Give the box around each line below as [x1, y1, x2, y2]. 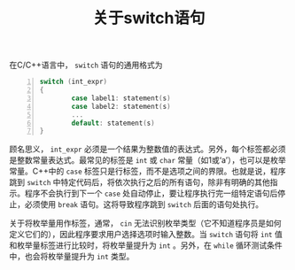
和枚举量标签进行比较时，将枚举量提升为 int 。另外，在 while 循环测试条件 [9, 240, 283, 251]
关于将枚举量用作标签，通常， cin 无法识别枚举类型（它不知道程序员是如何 [9, 218, 282, 228]
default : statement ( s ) [71, 119, 155, 127]
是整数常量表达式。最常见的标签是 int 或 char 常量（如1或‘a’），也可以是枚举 [9, 155, 286, 166]
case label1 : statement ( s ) [71, 94, 171, 103]
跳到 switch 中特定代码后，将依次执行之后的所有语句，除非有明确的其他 [9, 177, 270, 188]
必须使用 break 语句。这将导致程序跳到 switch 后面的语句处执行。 [24, 199, 264, 210]
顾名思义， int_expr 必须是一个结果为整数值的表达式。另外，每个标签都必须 [9, 143, 286, 155]
